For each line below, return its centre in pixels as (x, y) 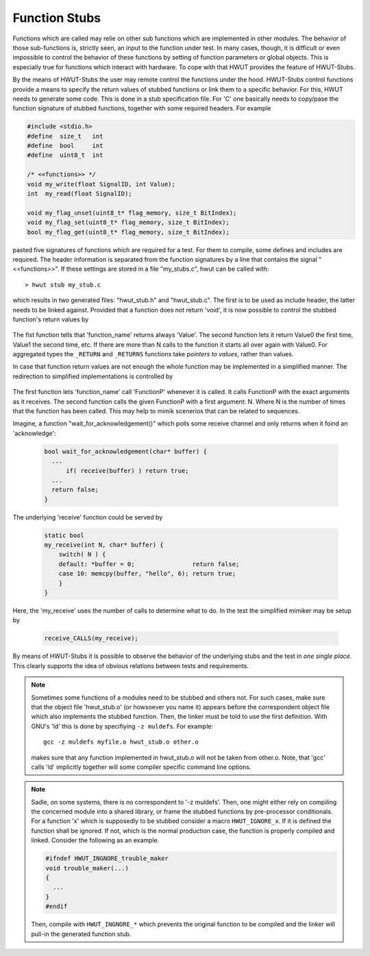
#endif (57, 907)
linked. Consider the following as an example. (95, 840)
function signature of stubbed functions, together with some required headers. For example (142, 108)
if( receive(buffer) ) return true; (127, 470)
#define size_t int (65, 136)
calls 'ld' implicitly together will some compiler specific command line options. (141, 767)
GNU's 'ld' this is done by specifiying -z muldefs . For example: (122, 726)
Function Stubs (57, 18)
